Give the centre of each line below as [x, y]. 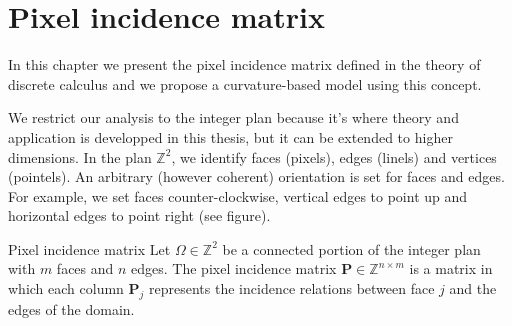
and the [473, 288]
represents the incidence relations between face [292, 288]
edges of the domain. [71, 308]
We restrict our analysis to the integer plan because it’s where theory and [233, 117]
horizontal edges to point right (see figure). [139, 215]
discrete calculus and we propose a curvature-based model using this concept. [245, 83]
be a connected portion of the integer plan [351, 248]
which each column [66, 288]
